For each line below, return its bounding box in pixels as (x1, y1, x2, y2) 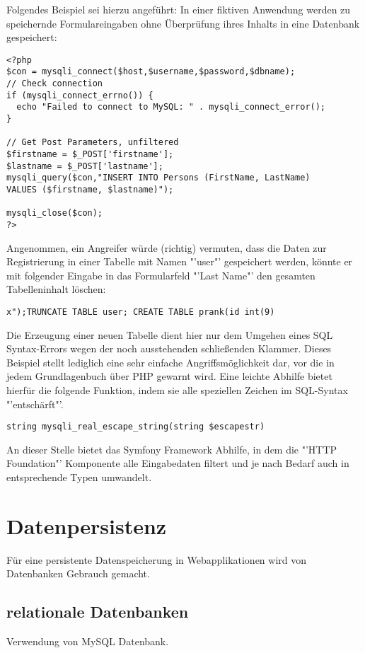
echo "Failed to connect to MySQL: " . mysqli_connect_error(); (16, 102, 326, 112)
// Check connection (6, 79, 103, 89)
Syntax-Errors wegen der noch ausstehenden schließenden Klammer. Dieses (6, 341, 332, 356)
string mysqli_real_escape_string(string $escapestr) (6, 422, 265, 432)
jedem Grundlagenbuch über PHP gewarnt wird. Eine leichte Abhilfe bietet (6, 369, 332, 383)
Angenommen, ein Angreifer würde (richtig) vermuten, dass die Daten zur (6, 240, 327, 255)
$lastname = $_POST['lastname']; (6, 161, 163, 171)
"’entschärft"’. (6, 396, 64, 411)
